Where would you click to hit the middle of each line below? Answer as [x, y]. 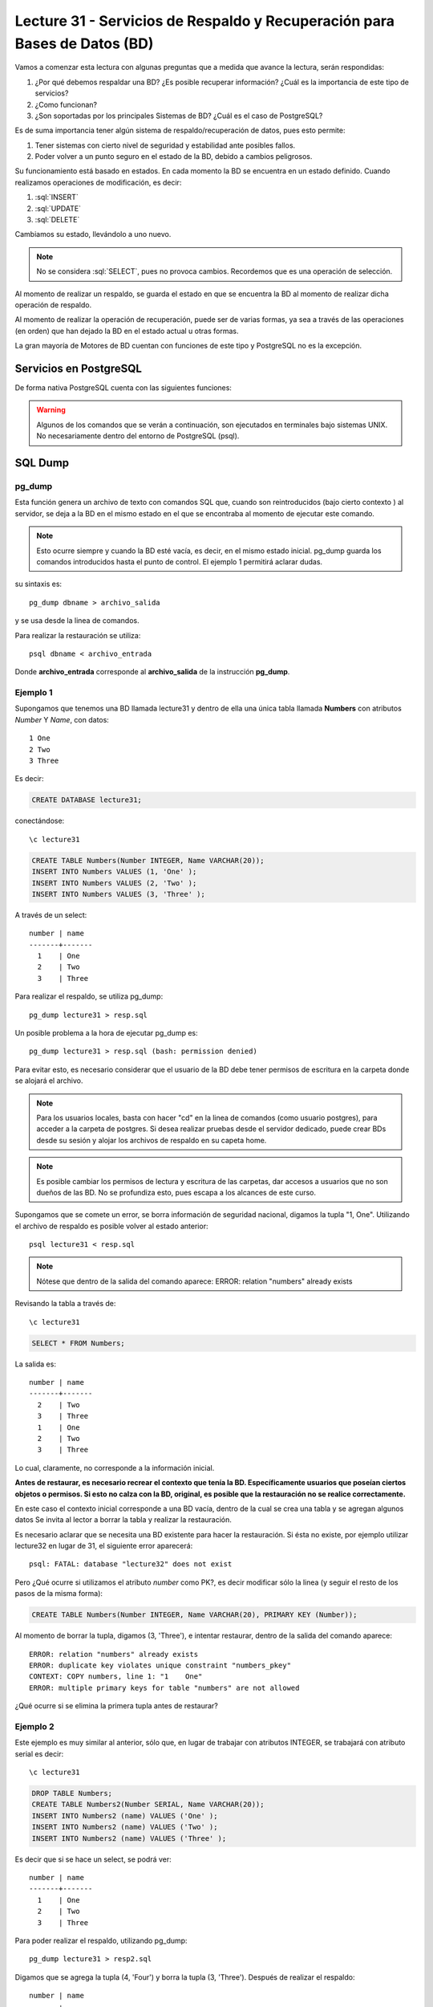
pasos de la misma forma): [59, 1594]
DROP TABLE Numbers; [72, 1793]
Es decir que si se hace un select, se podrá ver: [93, 1859]
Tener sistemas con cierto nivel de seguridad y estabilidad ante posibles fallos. [165, 145]
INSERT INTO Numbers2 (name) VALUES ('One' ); [125, 1816]
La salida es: [35, 1364]
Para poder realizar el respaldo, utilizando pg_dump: [101, 1940]
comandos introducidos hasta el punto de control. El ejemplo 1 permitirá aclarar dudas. [180, 561]
